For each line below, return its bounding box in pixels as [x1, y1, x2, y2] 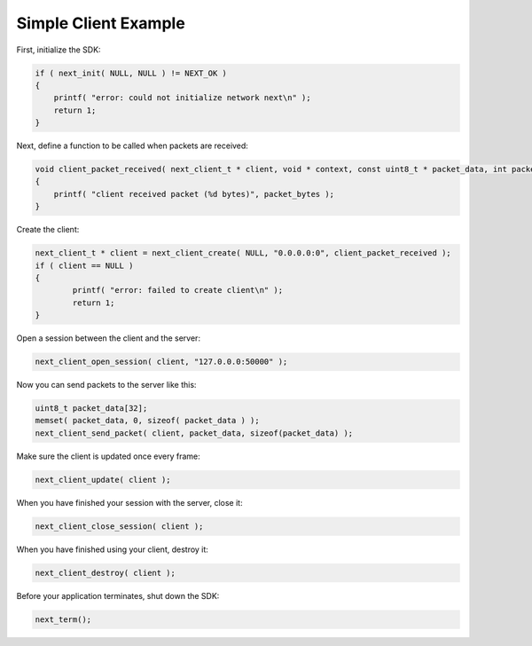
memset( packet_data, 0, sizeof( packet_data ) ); [35, 415, 261, 426]
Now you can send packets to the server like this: [16, 380, 197, 390]
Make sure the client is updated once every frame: [16, 451, 201, 461]
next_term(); [35, 614, 92, 625]
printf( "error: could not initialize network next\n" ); [53, 93, 311, 103]
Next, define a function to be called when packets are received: [16, 140, 248, 151]
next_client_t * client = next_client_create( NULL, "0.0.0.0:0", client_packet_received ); [35, 248, 451, 258]
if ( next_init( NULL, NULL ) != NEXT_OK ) [35, 67, 228, 78]
